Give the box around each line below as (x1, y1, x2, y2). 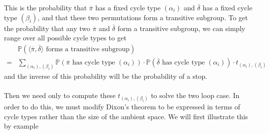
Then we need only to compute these (4, 90, 116, 100)
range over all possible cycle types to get (4, 33, 127, 43)
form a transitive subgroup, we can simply (117, 23, 245, 33)
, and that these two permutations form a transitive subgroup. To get (38, 12, 248, 22)
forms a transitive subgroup (45, 45, 130, 53)
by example (4, 121, 39, 131)
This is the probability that (4, 2, 87, 12)
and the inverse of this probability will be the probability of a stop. (4, 70, 208, 81)
